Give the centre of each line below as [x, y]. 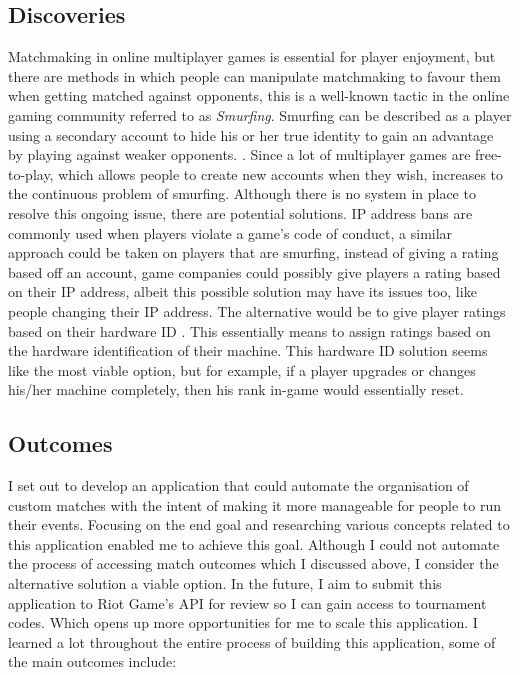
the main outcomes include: [92, 661]
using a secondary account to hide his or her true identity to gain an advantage [251, 134]
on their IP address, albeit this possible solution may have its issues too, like [242, 291]
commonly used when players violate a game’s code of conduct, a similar [230, 232]
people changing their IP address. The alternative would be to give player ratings [257, 310]
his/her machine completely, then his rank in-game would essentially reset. [236, 389]
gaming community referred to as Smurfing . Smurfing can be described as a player [260, 114]
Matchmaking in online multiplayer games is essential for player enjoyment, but [252, 56]
